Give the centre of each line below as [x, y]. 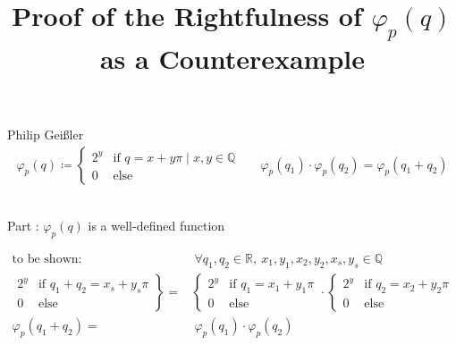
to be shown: [47, 259]
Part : [23, 226]
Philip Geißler [46, 134]
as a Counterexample [232, 58]
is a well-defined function [156, 226]
